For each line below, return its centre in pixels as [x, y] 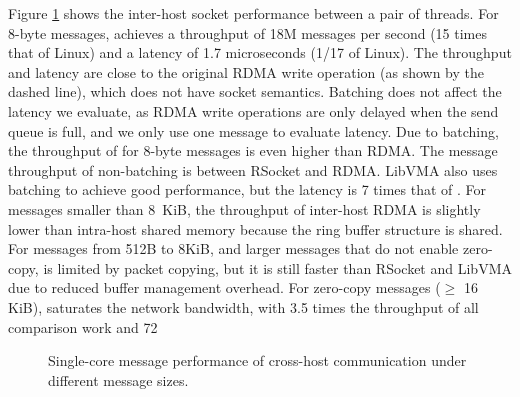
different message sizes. [118, 379]
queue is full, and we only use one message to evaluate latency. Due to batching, [253, 130]
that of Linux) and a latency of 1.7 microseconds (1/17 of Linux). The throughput [260, 52]
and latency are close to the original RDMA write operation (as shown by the [246, 71]
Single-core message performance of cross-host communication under [257, 360]
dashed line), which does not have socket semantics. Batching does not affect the [255, 91]
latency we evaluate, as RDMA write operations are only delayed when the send [253, 110]
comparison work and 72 [83, 326]
